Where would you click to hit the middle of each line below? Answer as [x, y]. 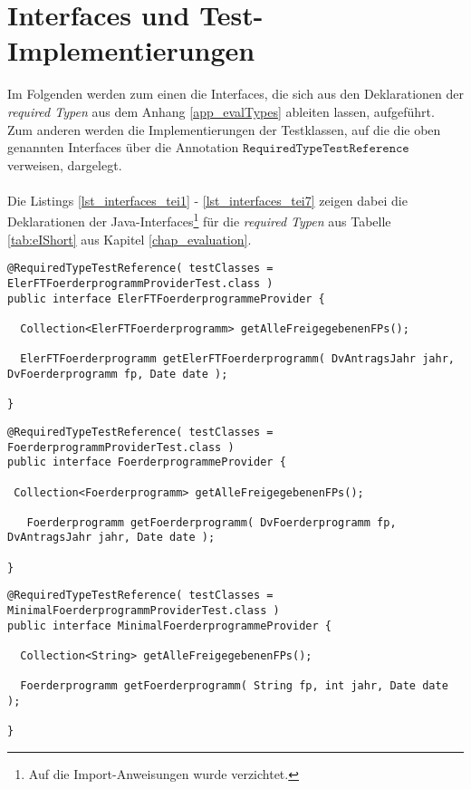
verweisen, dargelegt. [65, 164]
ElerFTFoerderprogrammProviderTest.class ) [140, 283]
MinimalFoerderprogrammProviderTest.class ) [144, 611]
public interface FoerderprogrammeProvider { [147, 462]
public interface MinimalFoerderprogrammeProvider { [169, 625]
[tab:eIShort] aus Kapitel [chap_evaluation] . [130, 239]
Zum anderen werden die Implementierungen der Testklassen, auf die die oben [224, 129]
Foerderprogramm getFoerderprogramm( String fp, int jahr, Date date [234, 686]
